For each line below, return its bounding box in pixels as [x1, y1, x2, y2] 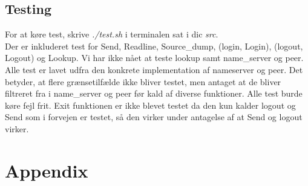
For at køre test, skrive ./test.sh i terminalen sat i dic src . [5, 28, 218, 40]
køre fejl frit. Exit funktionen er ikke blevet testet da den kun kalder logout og [5, 98, 296, 111]
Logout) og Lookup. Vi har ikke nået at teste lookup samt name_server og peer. [5, 51, 304, 64]
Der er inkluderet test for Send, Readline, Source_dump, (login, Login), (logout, [5, 39, 303, 52]
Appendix [5, 158, 88, 182]
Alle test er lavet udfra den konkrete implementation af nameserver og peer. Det [5, 63, 303, 75]
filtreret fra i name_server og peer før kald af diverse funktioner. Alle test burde [5, 87, 303, 100]
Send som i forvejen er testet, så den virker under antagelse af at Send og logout [5, 111, 303, 123]
